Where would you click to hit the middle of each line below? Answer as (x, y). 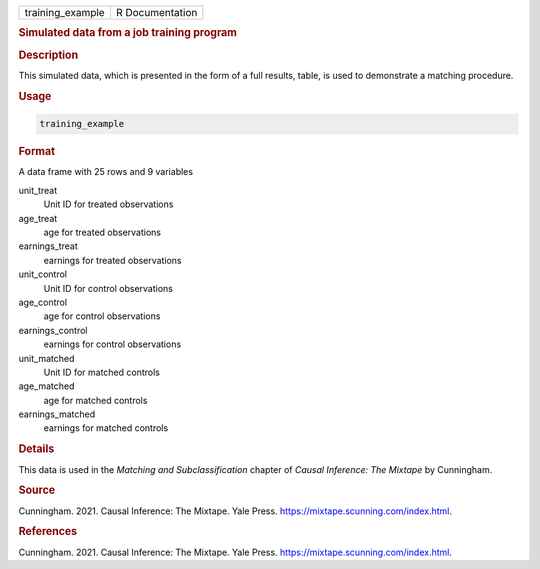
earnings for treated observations (112, 260)
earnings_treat (48, 246)
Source (37, 490)
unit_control (42, 274)
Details (36, 449)
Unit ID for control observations (108, 288)
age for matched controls (95, 400)
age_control (43, 302)
